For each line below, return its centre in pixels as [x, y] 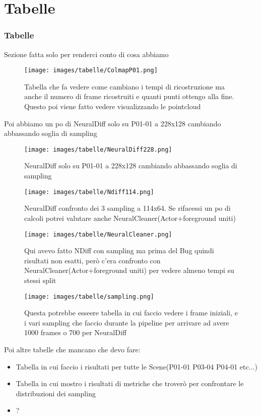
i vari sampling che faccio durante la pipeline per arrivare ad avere [127, 322]
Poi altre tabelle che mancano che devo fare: [72, 349]
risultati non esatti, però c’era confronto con [92, 260]
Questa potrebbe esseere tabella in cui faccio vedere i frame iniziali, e [131, 313]
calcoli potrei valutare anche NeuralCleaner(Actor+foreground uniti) [130, 218]
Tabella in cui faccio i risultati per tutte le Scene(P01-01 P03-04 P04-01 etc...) [137, 366]
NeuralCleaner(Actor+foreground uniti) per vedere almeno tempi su [129, 270]
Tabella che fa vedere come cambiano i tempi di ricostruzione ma [124, 86]
